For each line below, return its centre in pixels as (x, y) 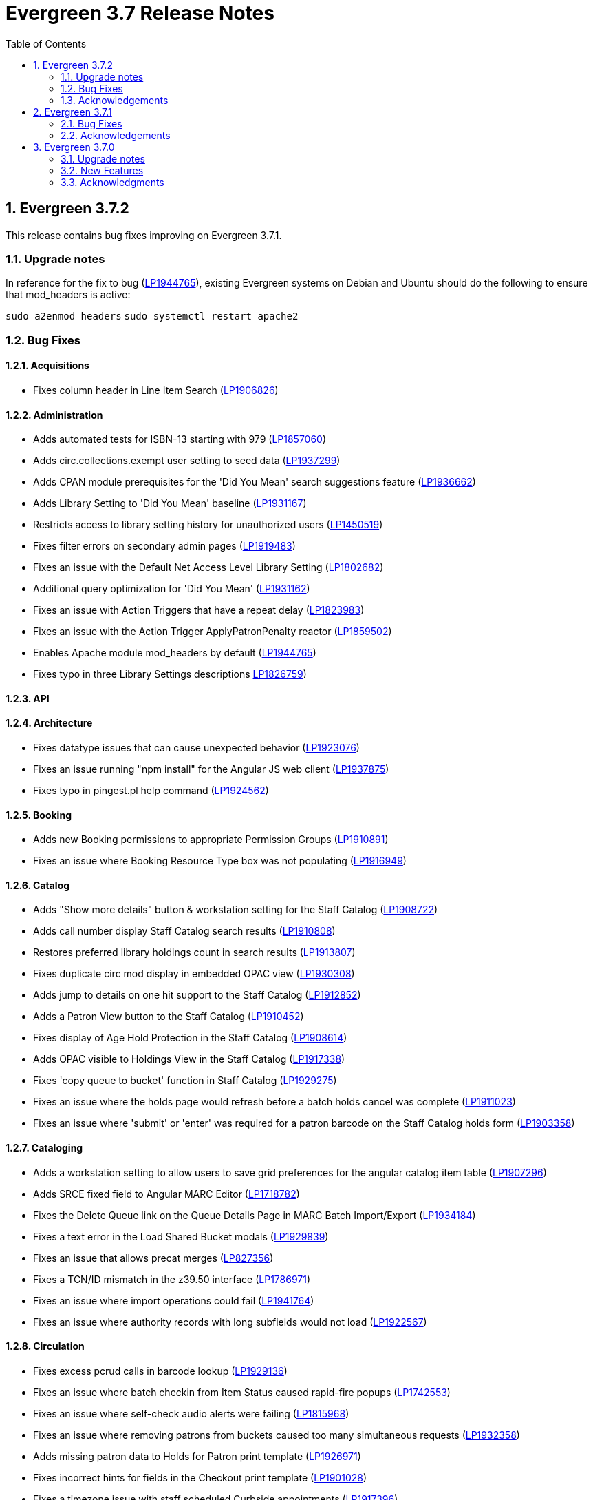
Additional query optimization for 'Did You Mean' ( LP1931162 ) (172, 589)
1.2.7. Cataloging (44, 1148)
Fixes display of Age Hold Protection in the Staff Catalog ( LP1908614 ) (190, 1038)
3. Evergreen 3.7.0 (74, 147)
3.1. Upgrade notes (103, 158)
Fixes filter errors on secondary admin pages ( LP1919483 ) (164, 546)
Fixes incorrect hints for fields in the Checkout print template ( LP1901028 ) (200, 1477)
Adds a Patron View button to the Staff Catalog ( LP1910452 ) (169, 1017)
